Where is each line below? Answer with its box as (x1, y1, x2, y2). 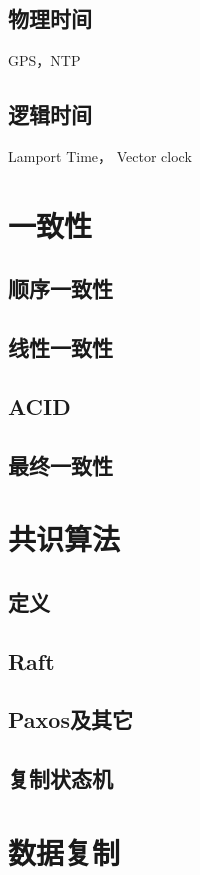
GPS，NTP (8, 50, 81, 71)
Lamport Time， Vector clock (8, 146, 192, 166)
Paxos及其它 (8, 704, 133, 735)
